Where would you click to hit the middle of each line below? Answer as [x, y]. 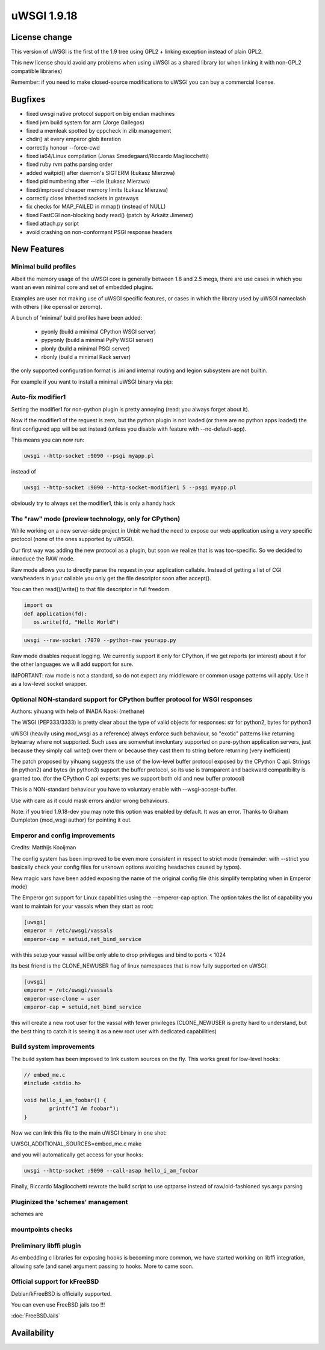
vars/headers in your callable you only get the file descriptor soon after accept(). [111, 578]
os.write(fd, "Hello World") [76, 622]
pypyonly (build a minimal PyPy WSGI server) [97, 340]
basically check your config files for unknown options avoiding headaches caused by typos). [126, 867]
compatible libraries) [37, 71]
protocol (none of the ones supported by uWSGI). [73, 539]
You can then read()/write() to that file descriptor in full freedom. [91, 589]
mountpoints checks [42, 1229]
